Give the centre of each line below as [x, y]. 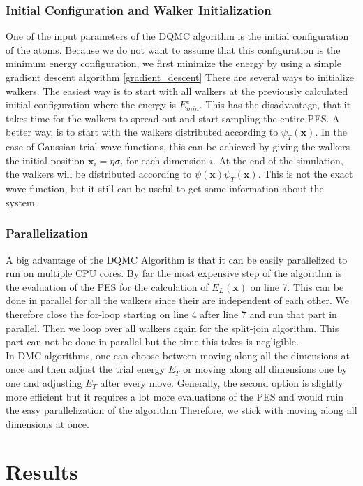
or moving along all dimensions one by [265, 369]
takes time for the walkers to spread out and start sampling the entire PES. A [173, 118]
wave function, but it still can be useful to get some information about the [165, 188]
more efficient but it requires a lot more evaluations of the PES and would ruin [175, 396]
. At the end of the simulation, [278, 160]
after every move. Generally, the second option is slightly [222, 382]
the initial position [45, 160]
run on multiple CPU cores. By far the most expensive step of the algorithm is [174, 273]
